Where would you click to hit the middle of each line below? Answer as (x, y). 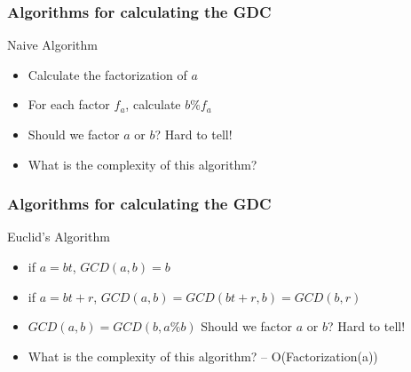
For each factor (69, 104)
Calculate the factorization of (107, 74)
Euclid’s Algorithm (59, 237)
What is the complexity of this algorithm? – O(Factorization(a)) (203, 356)
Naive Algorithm (52, 45)
